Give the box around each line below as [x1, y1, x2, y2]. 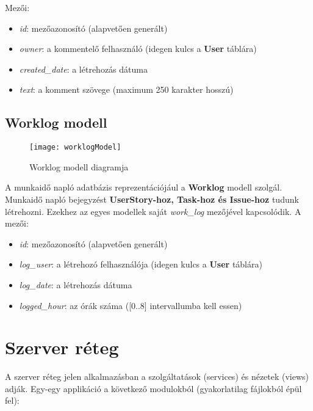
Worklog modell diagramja [29, 160, 129, 173]
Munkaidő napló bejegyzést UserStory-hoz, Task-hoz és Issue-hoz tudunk [5, 193, 299, 206]
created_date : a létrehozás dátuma [19, 62, 148, 75]
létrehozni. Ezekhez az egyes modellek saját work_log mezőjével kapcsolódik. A [5, 205, 301, 217]
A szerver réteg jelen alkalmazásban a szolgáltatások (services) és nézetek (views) [5, 370, 309, 383]
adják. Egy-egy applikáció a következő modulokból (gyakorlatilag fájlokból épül [5, 382, 302, 395]
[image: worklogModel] [29, 143, 121, 152]
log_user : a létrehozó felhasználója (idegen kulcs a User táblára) [19, 258, 262, 271]
